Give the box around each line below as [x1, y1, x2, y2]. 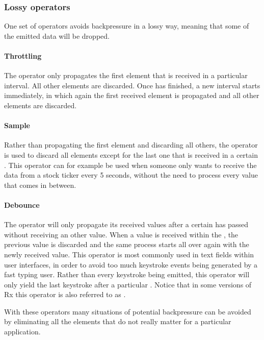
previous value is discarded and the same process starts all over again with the [4, 239, 249, 250]
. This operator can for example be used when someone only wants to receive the [4, 159, 257, 170]
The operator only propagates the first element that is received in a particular [4, 70, 248, 81]
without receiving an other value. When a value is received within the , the [4, 229, 239, 239]
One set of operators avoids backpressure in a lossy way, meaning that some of [4, 20, 249, 31]
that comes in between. [4, 179, 76, 190]
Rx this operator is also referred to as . [4, 289, 126, 300]
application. [4, 326, 41, 337]
